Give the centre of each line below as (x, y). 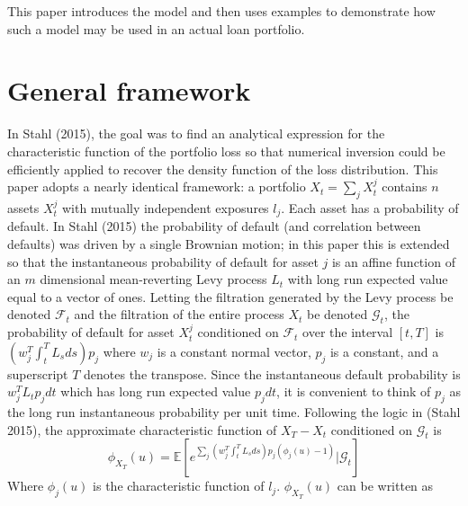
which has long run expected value (156, 391)
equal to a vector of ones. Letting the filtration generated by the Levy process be (230, 296)
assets (23, 207)
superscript (38, 373)
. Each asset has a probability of (370, 207)
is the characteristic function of (179, 486)
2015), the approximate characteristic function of (142, 429)
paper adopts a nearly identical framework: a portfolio (157, 186)
